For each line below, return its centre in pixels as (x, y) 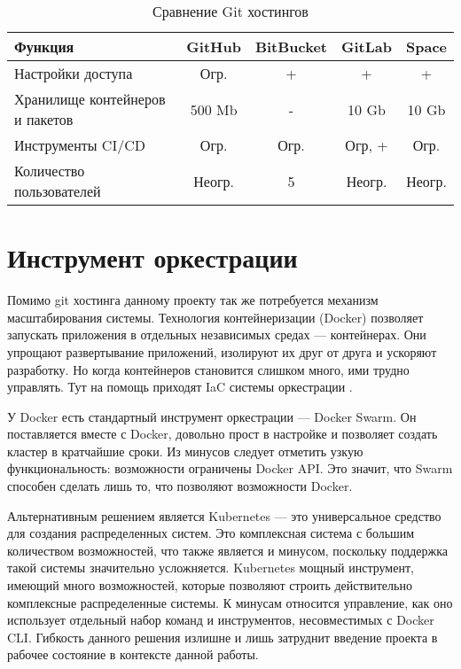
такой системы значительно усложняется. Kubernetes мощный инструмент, (211, 568)
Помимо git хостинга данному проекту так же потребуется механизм (193, 300)
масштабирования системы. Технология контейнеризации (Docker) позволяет (215, 317)
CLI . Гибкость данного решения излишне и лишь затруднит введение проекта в (223, 637)
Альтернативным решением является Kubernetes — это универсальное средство (224, 515)
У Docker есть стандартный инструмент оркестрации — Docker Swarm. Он (212, 416)
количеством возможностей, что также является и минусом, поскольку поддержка (227, 550)
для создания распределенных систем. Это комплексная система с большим (211, 533)
